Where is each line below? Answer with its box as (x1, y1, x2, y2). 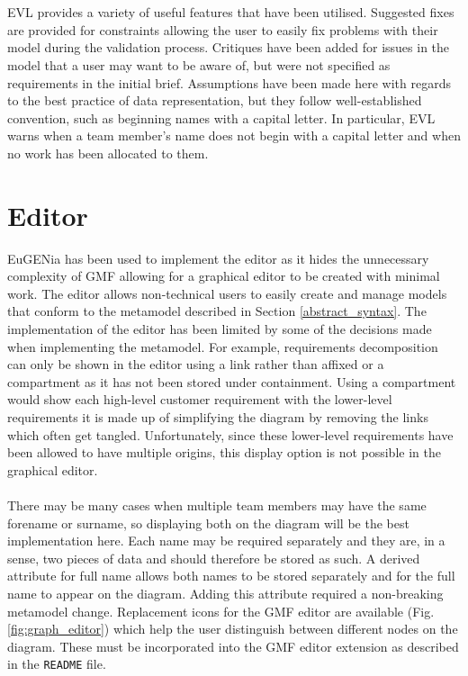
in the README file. (7, 654, 106, 673)
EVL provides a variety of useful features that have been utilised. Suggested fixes (7, 3, 454, 22)
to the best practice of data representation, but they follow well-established (7, 91, 422, 110)
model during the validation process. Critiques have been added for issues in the (7, 38, 450, 57)
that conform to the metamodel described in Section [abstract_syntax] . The (7, 302, 427, 320)
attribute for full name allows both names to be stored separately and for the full (7, 566, 455, 585)
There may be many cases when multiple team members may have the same (7, 495, 427, 514)
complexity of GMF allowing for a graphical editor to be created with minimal (7, 266, 440, 285)
